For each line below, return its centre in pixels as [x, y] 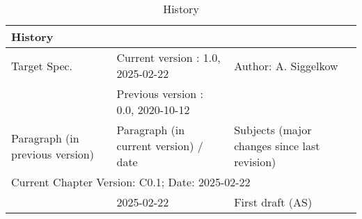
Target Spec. [42, 65]
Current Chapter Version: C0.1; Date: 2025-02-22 [131, 182]
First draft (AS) [273, 202]
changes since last [277, 146]
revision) [255, 162]
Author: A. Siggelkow [286, 65]
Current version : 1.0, [168, 57]
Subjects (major [273, 130]
